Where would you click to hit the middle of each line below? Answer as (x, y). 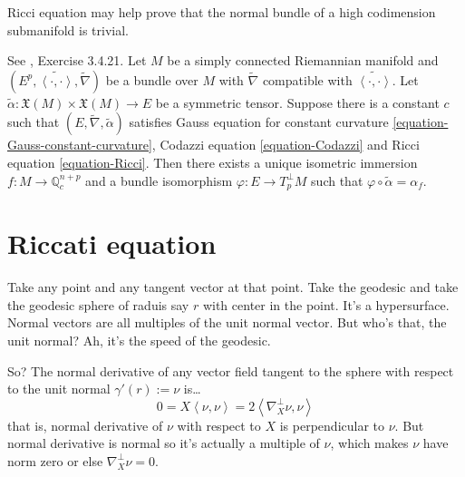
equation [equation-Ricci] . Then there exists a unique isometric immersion (213, 162)
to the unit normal (59, 389)
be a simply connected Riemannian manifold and (303, 60)
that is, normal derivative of (85, 425)
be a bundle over (152, 79)
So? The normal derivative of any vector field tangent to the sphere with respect (231, 370)
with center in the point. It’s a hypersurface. (326, 304)
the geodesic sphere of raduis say (98, 304)
